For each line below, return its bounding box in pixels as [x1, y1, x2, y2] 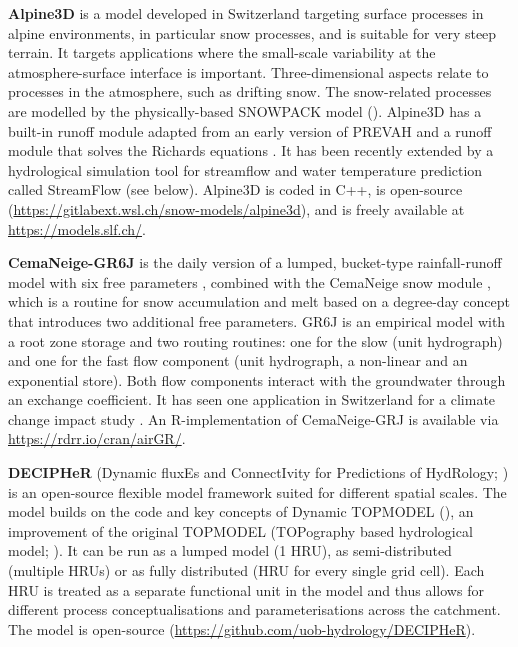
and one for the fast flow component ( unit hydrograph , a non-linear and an [8, 350, 468, 371]
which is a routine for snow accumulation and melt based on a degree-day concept [8, 291, 510, 312]
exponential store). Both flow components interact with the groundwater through [8, 369, 506, 390]
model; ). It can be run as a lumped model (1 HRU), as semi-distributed [8, 540, 452, 561]
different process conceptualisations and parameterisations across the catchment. [8, 599, 501, 620]
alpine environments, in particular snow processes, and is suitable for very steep [8, 22, 497, 43]
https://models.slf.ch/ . [8, 218, 146, 239]
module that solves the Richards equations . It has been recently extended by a [8, 140, 494, 161]
